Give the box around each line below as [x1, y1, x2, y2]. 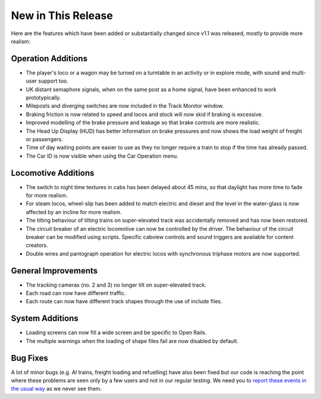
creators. [26, 241, 48, 249]
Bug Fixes [11, 353, 49, 363]
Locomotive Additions [11, 168, 95, 178]
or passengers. [26, 136, 63, 143]
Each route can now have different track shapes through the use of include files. [26, 298, 222, 305]
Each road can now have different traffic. [26, 290, 126, 297]
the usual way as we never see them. [11, 385, 102, 392]
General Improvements [11, 265, 98, 276]
